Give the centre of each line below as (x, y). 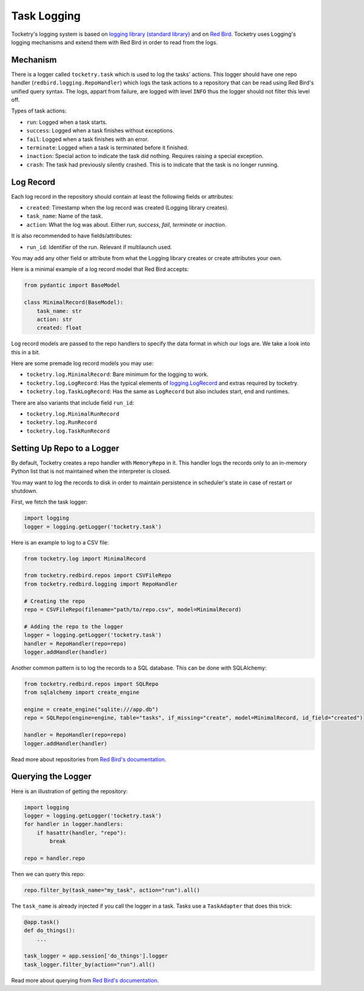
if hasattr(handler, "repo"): (82, 833)
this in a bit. (26, 352)
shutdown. (24, 491)
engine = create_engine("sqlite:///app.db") (91, 710)
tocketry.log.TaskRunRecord (68, 431)
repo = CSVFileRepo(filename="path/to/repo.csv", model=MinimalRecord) (133, 609)
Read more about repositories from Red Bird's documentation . (89, 759)
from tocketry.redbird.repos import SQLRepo (91, 684)
